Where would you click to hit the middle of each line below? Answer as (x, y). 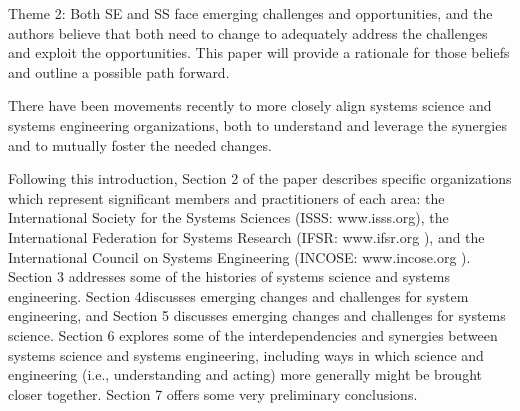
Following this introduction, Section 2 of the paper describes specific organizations (260, 178)
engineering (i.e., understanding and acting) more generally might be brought (245, 374)
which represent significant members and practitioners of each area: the (226, 197)
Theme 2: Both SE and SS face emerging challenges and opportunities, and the (250, 13)
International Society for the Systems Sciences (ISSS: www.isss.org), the (228, 217)
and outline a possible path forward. (119, 71)
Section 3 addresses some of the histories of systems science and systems (229, 276)
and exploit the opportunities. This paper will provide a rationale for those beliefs (259, 52)
